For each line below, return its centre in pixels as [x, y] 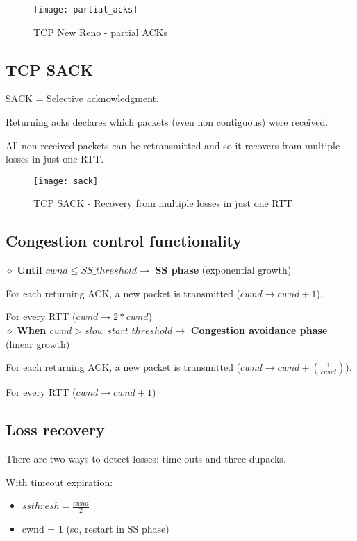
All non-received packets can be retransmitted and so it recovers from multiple [173, 145]
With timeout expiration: [59, 482]
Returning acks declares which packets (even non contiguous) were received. [167, 122]
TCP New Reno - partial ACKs [100, 32]
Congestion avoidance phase [259, 330]
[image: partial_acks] [86, 10]
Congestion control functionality [124, 241]
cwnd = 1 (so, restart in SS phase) [96, 529]
